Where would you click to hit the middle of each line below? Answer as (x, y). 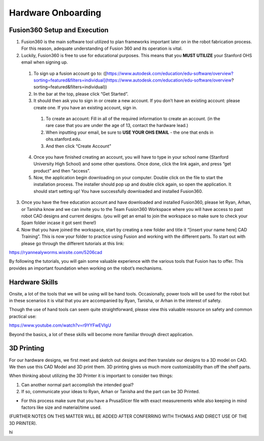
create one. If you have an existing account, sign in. (85, 107)
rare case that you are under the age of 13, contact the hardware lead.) (117, 126)
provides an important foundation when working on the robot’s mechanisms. (86, 268)
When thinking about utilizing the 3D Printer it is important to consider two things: (91, 376)
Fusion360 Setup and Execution (59, 30)
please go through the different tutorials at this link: (73, 243)
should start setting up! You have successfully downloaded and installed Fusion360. (118, 191)
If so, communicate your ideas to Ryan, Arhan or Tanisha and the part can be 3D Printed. (110, 392)
